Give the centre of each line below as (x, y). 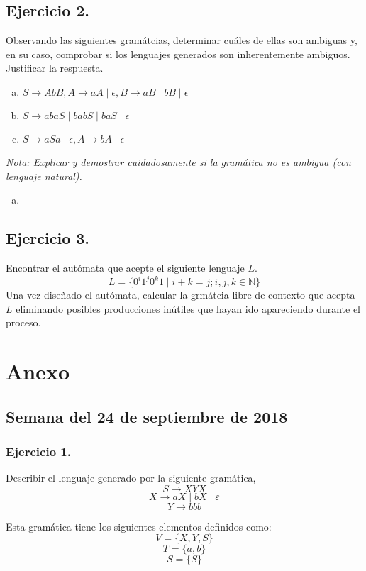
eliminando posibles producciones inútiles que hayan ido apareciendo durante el (188, 308)
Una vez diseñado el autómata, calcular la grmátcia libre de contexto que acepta (181, 295)
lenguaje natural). (44, 176)
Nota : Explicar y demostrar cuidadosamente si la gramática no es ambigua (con (178, 161)
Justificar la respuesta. (55, 68)
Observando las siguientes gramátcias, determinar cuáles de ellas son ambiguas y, (182, 40)
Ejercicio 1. (38, 451)
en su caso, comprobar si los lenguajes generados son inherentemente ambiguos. (178, 54)
